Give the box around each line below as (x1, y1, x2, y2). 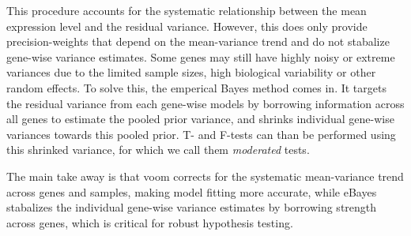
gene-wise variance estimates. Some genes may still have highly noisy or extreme (6, 48, 395, 65)
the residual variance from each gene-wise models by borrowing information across (6, 95, 405, 111)
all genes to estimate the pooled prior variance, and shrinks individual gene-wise (6, 111, 394, 127)
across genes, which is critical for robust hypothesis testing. (6, 214, 293, 230)
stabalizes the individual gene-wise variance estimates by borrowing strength (6, 199, 377, 215)
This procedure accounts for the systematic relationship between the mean (6, 2, 367, 18)
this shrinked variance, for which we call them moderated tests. (6, 141, 310, 158)
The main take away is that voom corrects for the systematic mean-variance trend (6, 167, 404, 184)
